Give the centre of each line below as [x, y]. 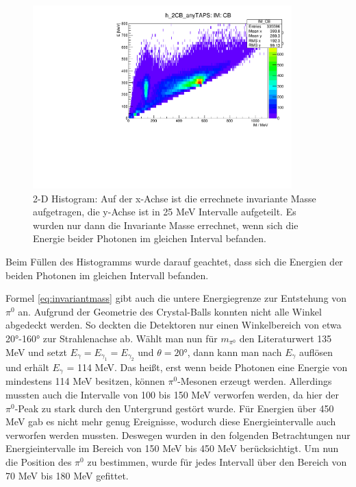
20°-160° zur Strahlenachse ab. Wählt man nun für [112, 338]
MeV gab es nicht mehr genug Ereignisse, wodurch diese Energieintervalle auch [171, 421]
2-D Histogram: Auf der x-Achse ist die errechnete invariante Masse [175, 198]
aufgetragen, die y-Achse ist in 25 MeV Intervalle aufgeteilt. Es [165, 212]
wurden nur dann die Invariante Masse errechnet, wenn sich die [166, 225]
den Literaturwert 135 [285, 338]
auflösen [316, 352]
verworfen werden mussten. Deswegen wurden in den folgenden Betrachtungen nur [178, 435]
